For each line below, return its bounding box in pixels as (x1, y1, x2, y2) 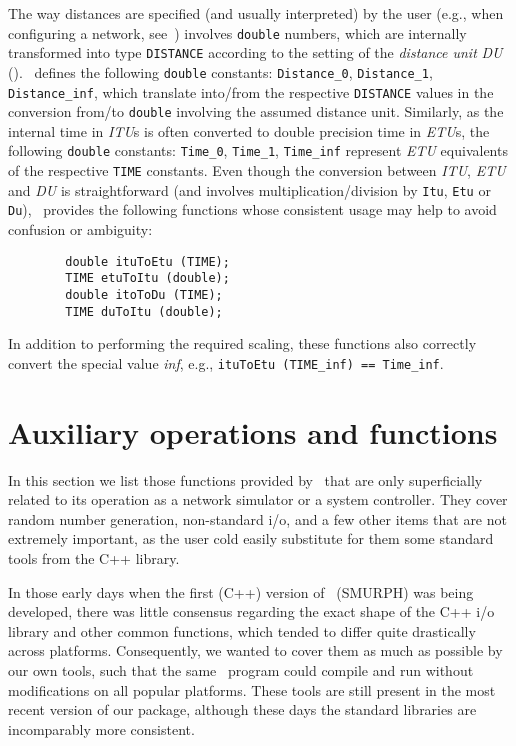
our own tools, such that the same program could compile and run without (8, 660, 474, 681)
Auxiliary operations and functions (8, 411, 498, 452)
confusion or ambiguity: (8, 219, 153, 240)
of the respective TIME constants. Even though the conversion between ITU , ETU (8, 160, 506, 181)
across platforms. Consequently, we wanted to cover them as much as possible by (8, 640, 503, 661)
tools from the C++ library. (8, 548, 180, 569)
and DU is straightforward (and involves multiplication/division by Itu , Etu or (8, 179, 491, 200)
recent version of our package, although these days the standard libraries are (8, 699, 477, 720)
